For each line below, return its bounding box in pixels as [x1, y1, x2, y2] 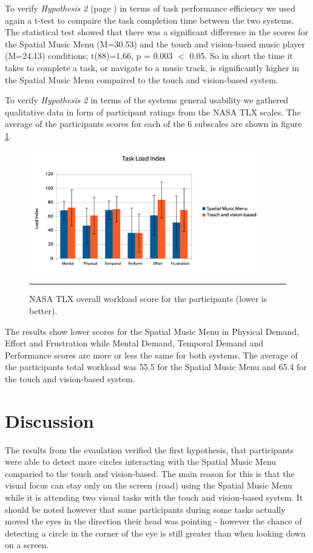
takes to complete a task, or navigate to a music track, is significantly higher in [5, 61, 300, 74]
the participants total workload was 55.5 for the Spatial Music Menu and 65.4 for [5, 360, 307, 373]
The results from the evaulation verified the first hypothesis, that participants [5, 443, 294, 456]
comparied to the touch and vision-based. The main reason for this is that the [5, 467, 295, 479]
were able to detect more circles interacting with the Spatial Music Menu [5, 455, 277, 468]
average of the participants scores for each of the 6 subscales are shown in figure [5, 117, 302, 130]
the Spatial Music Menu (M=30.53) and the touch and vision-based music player [5, 37, 306, 50]
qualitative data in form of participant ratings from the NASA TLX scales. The [5, 105, 301, 118]
